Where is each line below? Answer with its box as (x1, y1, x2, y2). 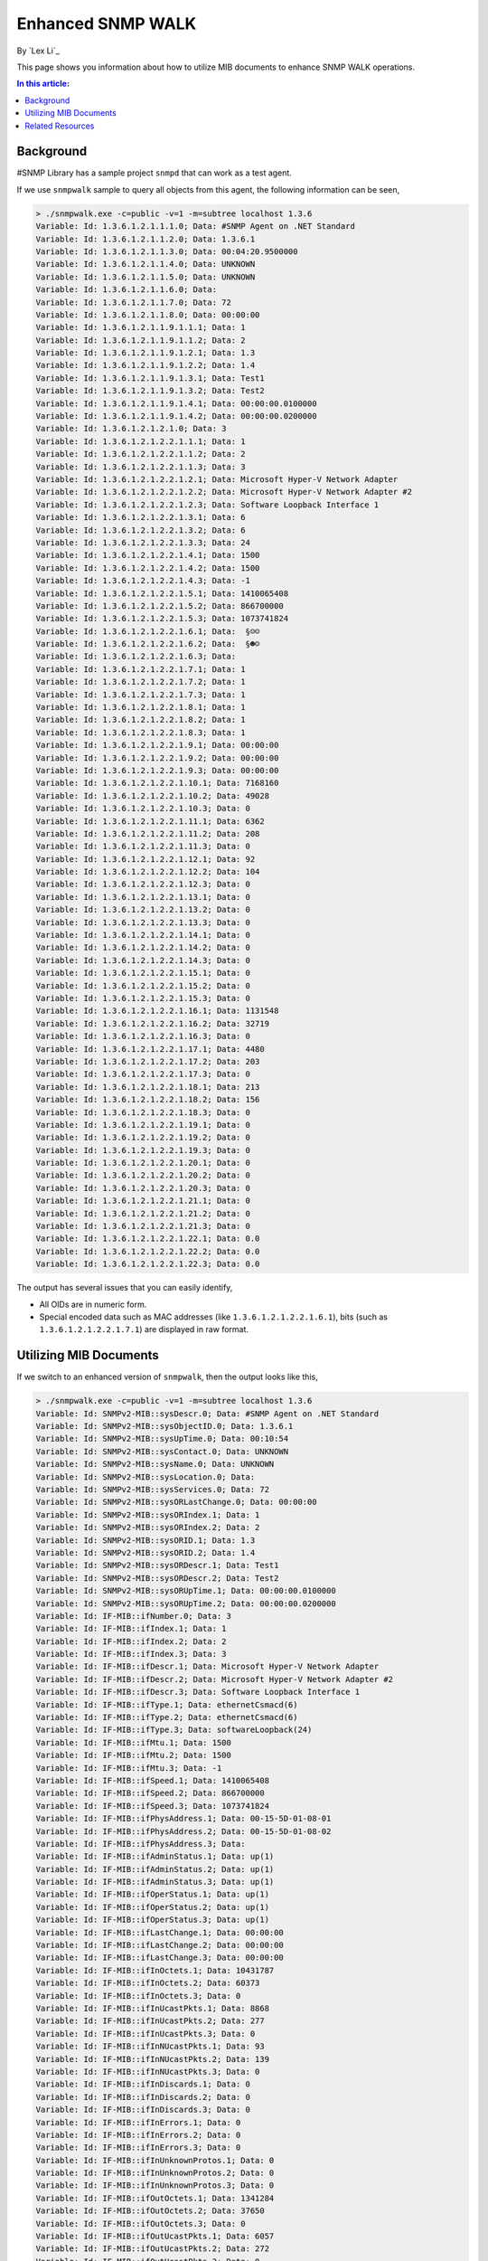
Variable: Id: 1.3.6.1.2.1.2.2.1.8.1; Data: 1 (35, 702, 246, 713)
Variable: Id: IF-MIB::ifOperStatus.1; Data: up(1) (35, 1889, 270, 1899)
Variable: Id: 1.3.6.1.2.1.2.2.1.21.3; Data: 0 (35, 1221, 250, 1232)
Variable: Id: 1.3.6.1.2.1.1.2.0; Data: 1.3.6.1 (35, 233, 256, 244)
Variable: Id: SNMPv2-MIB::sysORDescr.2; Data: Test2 (35, 1573, 279, 1583)
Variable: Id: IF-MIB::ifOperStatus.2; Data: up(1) (35, 1902, 270, 1912)
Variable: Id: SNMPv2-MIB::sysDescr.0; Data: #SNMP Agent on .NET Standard (35, 1408, 380, 1419)
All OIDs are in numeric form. (39, 1299, 147, 1310)
